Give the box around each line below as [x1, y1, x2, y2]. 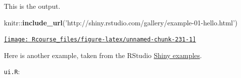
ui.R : [4, 66, 20, 77]
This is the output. [4, 1, 60, 11]
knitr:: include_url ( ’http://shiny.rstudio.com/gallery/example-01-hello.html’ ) [4, 17, 238, 27]
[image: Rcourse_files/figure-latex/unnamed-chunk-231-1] [4, 36, 196, 43]
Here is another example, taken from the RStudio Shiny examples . [4, 50, 202, 60]
